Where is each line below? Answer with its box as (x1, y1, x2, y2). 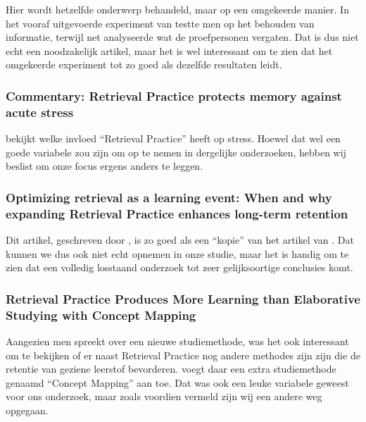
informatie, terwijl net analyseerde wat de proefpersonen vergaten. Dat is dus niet (6, 30, 359, 44)
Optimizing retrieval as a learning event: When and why (6, 188, 332, 206)
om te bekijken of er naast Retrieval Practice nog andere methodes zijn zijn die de (6, 347, 360, 362)
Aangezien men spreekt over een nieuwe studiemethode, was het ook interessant (6, 333, 349, 348)
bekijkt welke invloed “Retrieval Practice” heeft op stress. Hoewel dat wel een (6, 131, 341, 146)
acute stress (6, 103, 74, 120)
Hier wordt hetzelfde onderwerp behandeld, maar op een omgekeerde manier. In (6, 2, 349, 16)
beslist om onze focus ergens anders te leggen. (6, 159, 203, 173)
